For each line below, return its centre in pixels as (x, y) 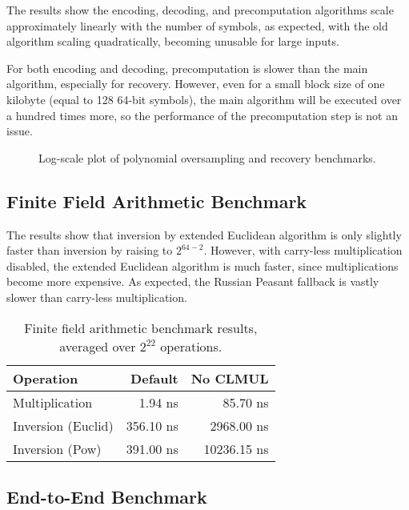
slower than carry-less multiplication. (97, 297)
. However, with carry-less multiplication (303, 250)
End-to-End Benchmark (107, 496)
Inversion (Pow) (57, 448)
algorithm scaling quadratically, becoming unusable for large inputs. (173, 41)
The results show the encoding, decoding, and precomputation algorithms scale (200, 10)
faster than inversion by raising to (90, 250)
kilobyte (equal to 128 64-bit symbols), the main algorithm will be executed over (204, 99)
